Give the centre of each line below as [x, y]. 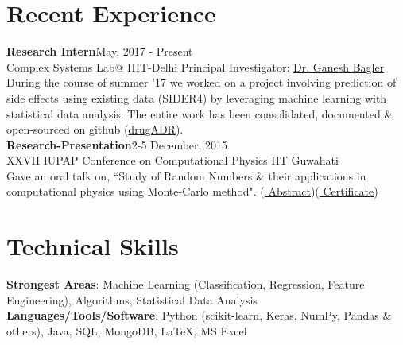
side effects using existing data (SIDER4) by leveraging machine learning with [197, 97]
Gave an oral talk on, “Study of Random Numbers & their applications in [186, 175]
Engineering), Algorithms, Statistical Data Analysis [132, 299]
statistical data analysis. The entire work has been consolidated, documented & [200, 113]
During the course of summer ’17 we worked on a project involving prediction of [201, 82]
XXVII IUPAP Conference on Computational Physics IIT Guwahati [172, 160]
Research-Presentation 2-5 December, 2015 [117, 144]
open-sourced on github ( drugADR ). [95, 129]
